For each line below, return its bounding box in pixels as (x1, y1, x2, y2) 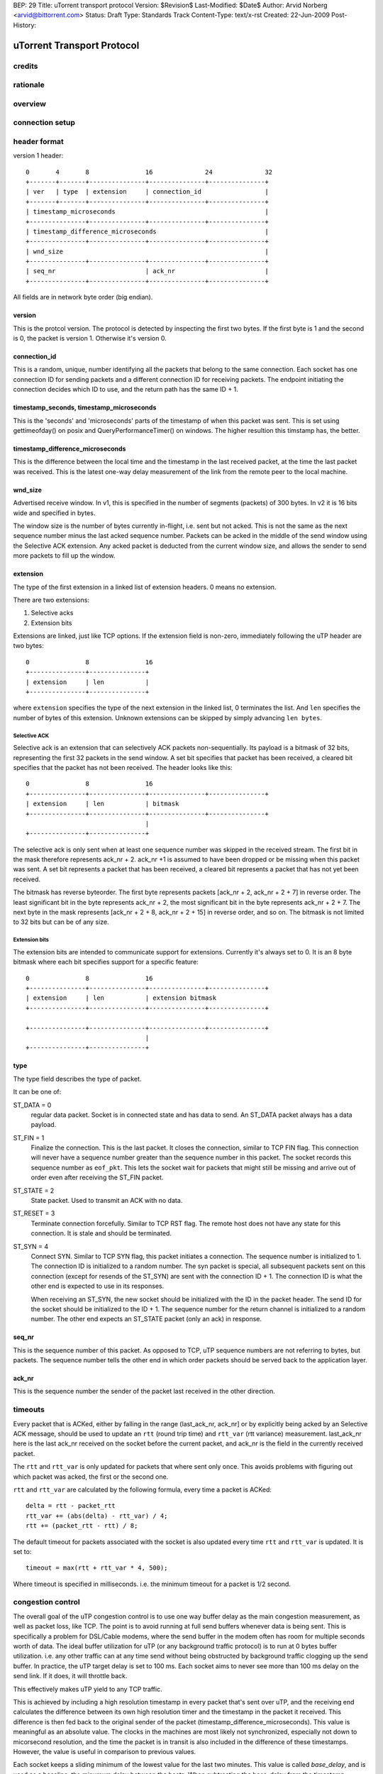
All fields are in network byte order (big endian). (13, 293, 153, 302)
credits (13, 61, 38, 71)
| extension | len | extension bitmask (26, 994, 216, 1002)
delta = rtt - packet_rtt (26, 1502, 116, 1510)
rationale (13, 80, 45, 90)
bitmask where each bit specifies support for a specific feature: (13, 958, 199, 966)
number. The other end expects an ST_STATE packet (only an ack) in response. (30, 1315, 262, 1323)
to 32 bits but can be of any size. (13, 918, 109, 926)
